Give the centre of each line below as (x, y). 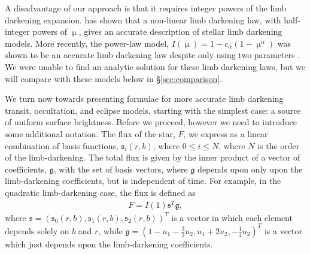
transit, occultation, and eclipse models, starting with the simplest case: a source (153, 110)
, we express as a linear (226, 133)
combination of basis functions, (62, 145)
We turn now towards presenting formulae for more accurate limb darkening (144, 99)
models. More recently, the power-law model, (87, 43)
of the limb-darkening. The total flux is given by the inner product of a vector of (153, 157)
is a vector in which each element (232, 217)
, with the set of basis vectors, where (121, 169)
